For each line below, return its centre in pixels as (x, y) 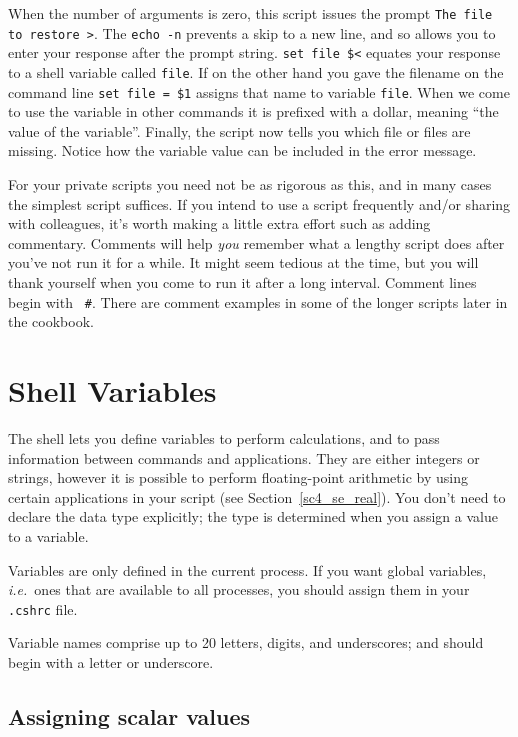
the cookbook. (51, 321)
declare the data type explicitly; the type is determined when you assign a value (253, 516)
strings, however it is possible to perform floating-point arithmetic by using (238, 477)
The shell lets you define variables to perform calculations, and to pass (224, 438)
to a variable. (48, 535)
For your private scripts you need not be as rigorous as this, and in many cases (250, 184)
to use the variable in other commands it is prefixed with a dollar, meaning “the (253, 111)
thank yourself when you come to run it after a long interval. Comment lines (242, 282)
